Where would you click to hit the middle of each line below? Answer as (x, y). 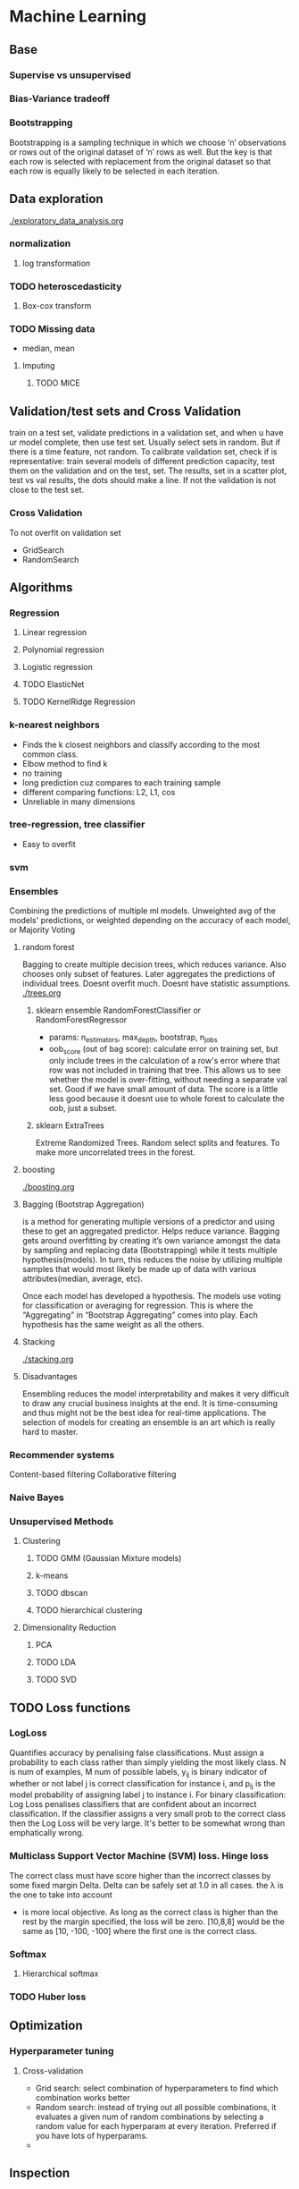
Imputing (38, 366)
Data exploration (57, 199)
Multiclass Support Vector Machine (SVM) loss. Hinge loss (139, 1856)
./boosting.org (48, 1186)
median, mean (48, 348)
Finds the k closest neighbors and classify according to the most (141, 744)
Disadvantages (50, 1376)
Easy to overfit (49, 844)
